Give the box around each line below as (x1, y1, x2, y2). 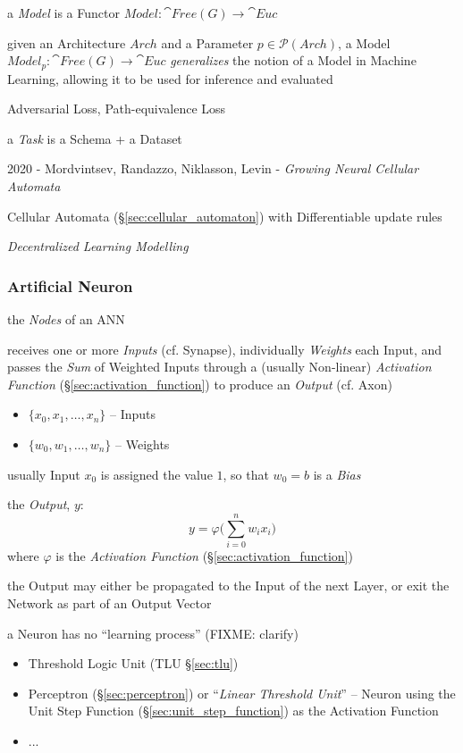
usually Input (7, 464, 80, 483)
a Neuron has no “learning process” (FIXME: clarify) (7, 623, 299, 642)
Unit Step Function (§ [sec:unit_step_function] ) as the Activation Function (28, 701, 439, 720)
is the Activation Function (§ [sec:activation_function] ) (55, 546, 353, 565)
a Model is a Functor (7, 4, 120, 21)
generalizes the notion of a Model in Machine (170, 51, 417, 70)
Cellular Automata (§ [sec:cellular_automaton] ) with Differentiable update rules (7, 206, 442, 225)
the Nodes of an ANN (7, 310, 125, 329)
